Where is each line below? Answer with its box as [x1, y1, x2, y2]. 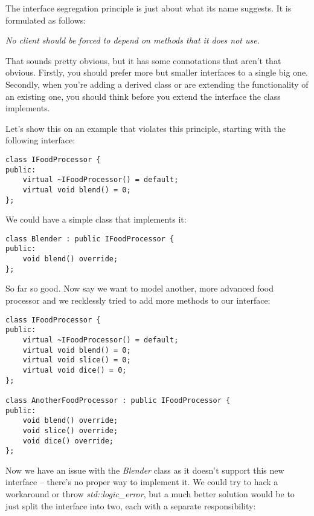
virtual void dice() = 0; [22, 365, 127, 374]
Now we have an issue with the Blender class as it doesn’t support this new [5, 463, 284, 476]
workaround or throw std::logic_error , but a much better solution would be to [5, 488, 295, 500]
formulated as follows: [5, 13, 86, 26]
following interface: [5, 134, 75, 146]
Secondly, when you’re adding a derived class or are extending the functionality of [5, 77, 309, 90]
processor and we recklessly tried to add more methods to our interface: [5, 294, 271, 307]
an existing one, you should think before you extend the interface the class [5, 90, 281, 102]
